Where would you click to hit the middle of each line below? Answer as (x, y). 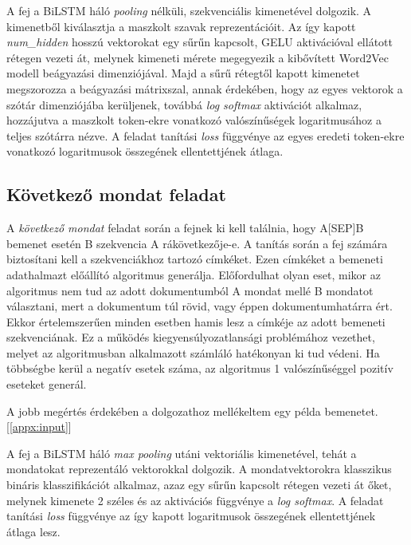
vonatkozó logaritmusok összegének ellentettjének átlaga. (145, 151)
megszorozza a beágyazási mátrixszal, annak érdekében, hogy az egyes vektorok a (205, 88)
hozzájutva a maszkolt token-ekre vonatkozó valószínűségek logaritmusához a (194, 120)
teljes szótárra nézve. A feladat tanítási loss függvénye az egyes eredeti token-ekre (205, 135)
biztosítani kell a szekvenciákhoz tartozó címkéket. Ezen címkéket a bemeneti (195, 259)
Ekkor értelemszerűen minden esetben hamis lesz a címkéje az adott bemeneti (196, 321)
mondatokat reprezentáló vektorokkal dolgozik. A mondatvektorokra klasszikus (199, 469)
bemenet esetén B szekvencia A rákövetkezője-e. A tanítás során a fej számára (197, 243)
